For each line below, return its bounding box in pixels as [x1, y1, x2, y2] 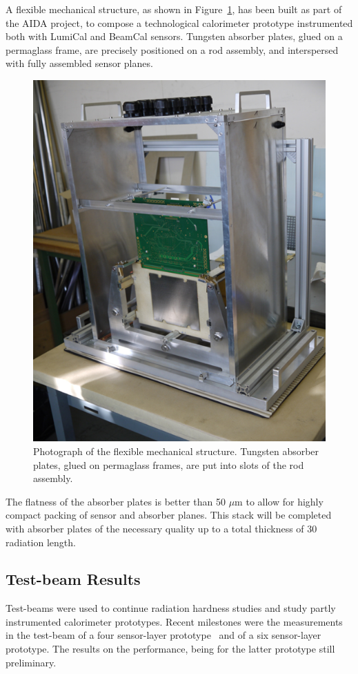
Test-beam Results [6, 568, 141, 590]
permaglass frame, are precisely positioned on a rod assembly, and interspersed [6, 42, 339, 57]
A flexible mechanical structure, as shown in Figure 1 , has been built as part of [6, 2, 342, 16]
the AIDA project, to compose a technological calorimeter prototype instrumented [6, 15, 353, 30]
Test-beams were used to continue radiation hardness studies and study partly [6, 601, 336, 615]
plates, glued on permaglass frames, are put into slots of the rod [33, 457, 304, 472]
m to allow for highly [235, 494, 324, 508]
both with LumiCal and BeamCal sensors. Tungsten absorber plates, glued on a [6, 29, 343, 44]
